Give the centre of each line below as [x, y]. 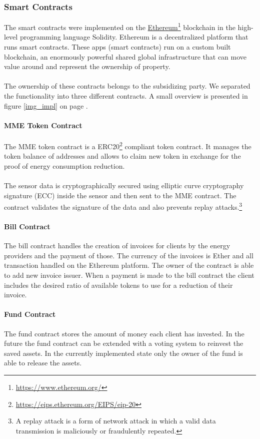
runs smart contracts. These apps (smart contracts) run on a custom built [117, 47]
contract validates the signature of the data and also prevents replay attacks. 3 [123, 206]
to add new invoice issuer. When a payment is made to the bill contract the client [129, 275]
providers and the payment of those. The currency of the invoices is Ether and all [129, 255]
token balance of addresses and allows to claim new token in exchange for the [122, 156]
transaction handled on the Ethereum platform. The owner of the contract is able [129, 265]
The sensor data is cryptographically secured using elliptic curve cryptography [124, 185]
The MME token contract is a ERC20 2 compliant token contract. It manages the [128, 145]
